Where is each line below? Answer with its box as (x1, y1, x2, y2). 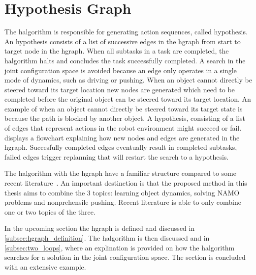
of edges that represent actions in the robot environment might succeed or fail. (4, 123, 242, 133)
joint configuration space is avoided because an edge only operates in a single (4, 65, 237, 75)
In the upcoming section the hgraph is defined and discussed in (4, 223, 195, 233)
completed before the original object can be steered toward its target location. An (4, 94, 251, 104)
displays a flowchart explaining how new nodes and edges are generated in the (4, 132, 240, 142)
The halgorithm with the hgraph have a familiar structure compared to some (4, 168, 236, 178)
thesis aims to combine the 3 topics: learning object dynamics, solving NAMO (4, 187, 240, 197)
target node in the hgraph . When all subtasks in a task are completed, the (4, 46, 229, 56)
